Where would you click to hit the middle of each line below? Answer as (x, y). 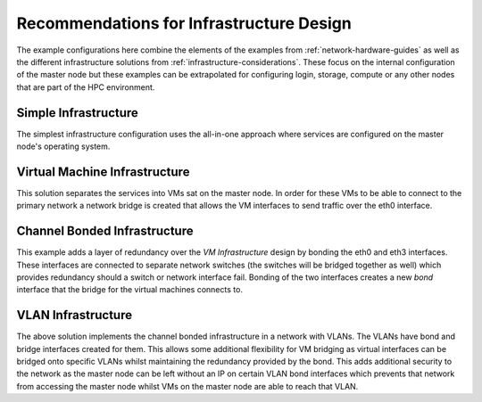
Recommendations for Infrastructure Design (184, 23)
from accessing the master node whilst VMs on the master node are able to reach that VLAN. (187, 386)
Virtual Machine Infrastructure (103, 172)
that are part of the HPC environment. (86, 87)
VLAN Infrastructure (75, 315)
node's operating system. (63, 146)
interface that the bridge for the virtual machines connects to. (129, 290)
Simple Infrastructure (77, 113)
